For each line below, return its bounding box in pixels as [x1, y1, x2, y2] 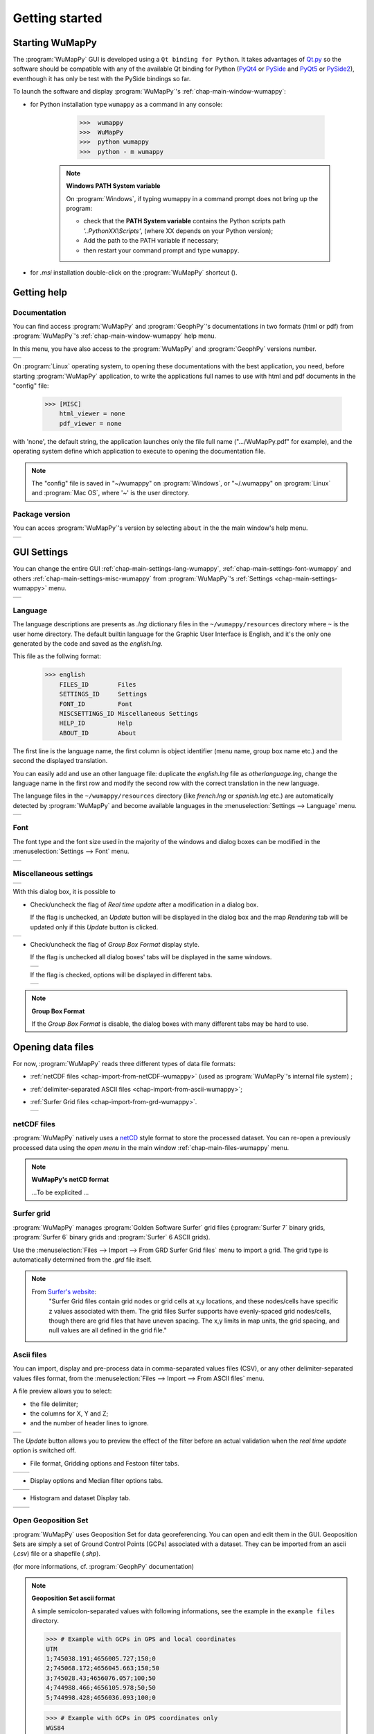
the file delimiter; [30, 1400, 79, 1408]
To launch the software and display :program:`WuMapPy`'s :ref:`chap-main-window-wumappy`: [12, 87, 287, 96]
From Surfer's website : [31, 1287, 97, 1296]
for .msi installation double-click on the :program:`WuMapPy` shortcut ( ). [30, 268, 238, 277]
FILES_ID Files [59, 680, 136, 688]
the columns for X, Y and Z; [30, 1409, 109, 1418]
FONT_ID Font [59, 700, 133, 707]
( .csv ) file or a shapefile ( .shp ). [12, 1550, 100, 1558]
